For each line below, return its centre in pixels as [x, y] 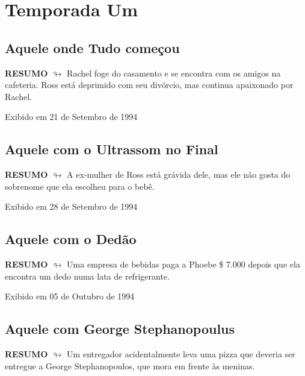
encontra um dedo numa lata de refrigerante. [87, 276]
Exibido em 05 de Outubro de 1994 [70, 296]
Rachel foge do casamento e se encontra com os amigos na [174, 73]
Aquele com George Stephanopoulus [120, 329]
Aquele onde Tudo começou [92, 47]
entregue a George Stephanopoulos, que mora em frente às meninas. [130, 365]
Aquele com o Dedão [71, 239]
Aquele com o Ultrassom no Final [112, 149]
